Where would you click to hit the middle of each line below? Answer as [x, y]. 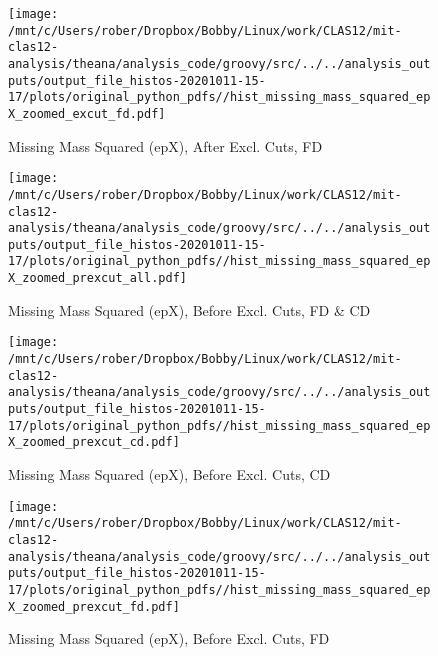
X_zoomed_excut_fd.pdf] [87, 113]
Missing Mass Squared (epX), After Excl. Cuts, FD [165, 145]
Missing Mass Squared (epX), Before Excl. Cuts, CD [169, 473]
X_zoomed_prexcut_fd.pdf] [94, 606]
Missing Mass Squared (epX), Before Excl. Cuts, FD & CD [189, 309]
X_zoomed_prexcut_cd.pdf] [94, 442]
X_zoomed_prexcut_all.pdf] [97, 278]
